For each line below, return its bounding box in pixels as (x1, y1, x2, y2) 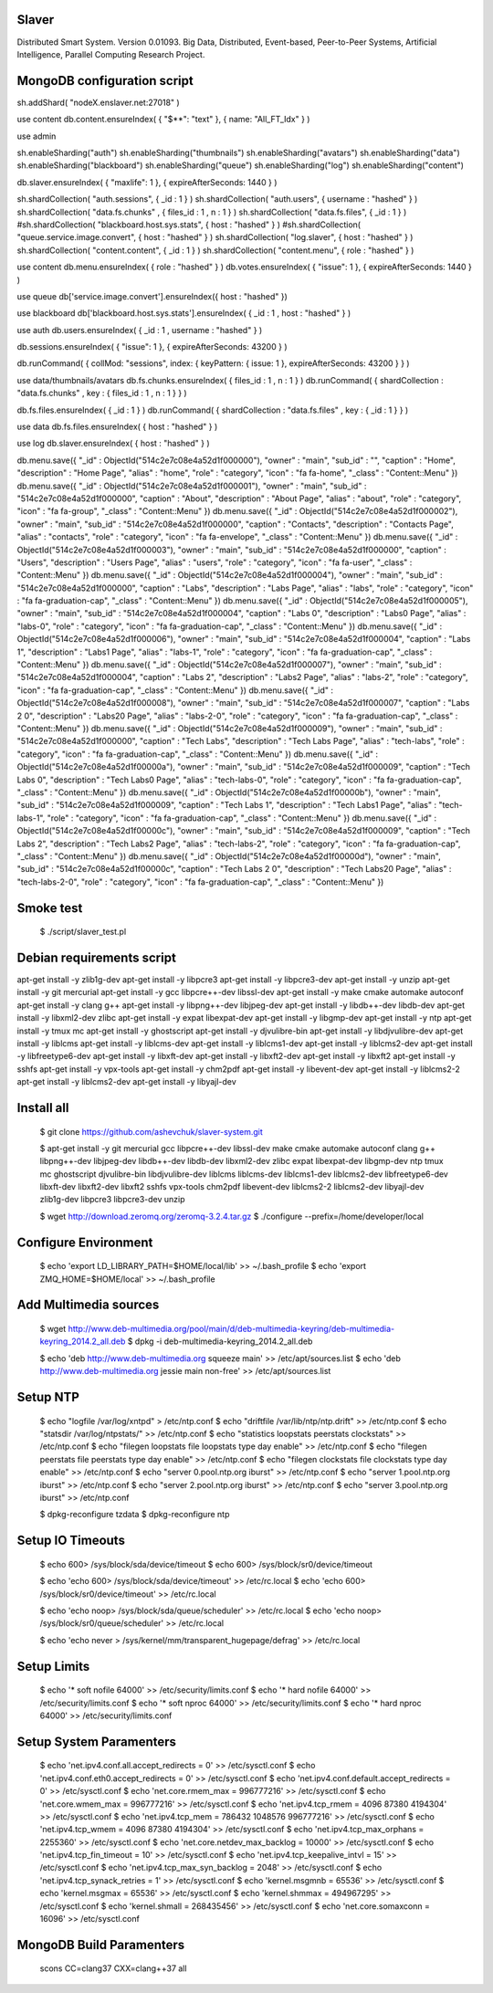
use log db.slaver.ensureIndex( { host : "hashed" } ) (16, 438, 210, 449)
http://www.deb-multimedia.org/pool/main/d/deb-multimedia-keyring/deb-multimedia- (68, 1324, 395, 1335)
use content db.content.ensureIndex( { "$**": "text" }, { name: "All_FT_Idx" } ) (16, 114, 310, 125)
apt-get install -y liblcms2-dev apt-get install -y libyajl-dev (16, 1076, 236, 1087)
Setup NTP (16, 1390, 79, 1405)
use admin (16, 131, 57, 142)
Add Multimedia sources (16, 1297, 160, 1313)
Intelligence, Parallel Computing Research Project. (16, 48, 205, 59)
